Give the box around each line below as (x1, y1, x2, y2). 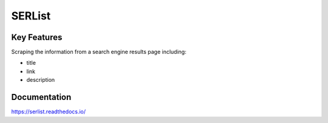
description (26, 76, 55, 84)
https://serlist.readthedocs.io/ (11, 108, 86, 115)
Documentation (11, 92, 72, 102)
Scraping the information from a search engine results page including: (11, 48, 186, 56)
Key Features (11, 32, 63, 42)
